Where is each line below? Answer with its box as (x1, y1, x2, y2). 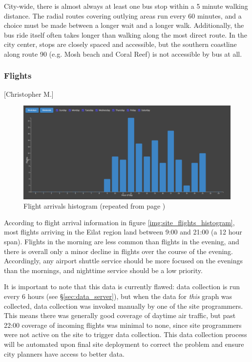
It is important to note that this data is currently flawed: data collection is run (4, 281, 240, 292)
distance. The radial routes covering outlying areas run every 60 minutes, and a (4, 10, 242, 21)
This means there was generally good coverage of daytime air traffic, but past (4, 310, 236, 320)
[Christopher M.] (4, 88, 54, 99)
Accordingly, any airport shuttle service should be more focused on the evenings (4, 256, 243, 266)
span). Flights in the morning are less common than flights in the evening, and (4, 236, 239, 247)
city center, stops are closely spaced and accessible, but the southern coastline (4, 39, 237, 49)
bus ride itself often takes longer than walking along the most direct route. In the (4, 29, 247, 40)
